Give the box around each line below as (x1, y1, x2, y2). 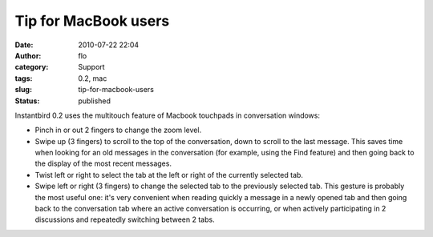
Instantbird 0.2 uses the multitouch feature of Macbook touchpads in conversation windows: (14, 110, 321, 120)
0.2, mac (78, 73, 107, 83)
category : (14, 62, 49, 72)
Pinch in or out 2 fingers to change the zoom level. (34, 125, 202, 135)
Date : (14, 40, 34, 50)
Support (78, 62, 105, 72)
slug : (14, 85, 32, 94)
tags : (14, 73, 33, 83)
